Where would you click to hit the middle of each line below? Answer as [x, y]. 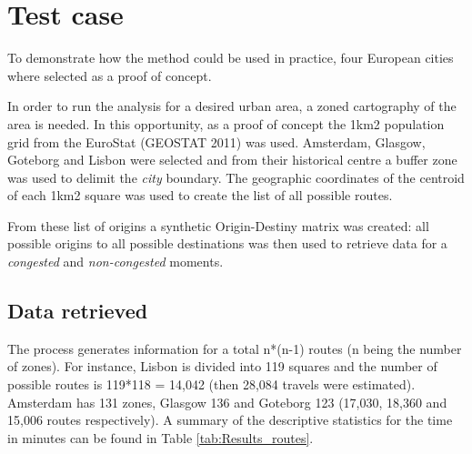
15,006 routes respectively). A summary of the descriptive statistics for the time [230, 420]
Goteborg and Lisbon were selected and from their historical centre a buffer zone [232, 160]
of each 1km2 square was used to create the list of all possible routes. [200, 195]
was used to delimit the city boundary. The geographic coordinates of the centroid [236, 177]
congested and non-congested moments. [115, 262]
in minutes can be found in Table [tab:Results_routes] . [161, 437]
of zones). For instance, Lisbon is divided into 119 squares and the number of [222, 366]
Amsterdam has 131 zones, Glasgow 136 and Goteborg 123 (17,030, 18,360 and [227, 402]
